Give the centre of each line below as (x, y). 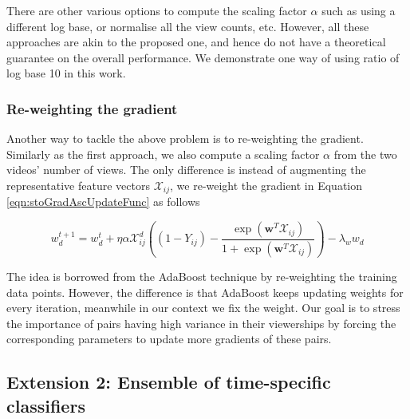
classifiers (46, 405)
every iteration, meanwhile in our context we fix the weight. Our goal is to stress (203, 308)
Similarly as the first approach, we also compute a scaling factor (163, 154)
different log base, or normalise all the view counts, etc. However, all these (188, 26)
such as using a (359, 10)
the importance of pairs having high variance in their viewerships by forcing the (201, 323)
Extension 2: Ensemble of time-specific (169, 382)
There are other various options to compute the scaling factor (157, 10)
